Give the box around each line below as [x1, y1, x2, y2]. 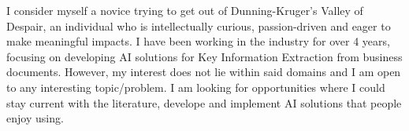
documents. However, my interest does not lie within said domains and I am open [6, 64, 401, 80]
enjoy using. [6, 110, 64, 126]
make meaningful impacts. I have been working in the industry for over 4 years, [6, 33, 390, 49]
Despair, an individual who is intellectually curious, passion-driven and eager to [6, 17, 391, 34]
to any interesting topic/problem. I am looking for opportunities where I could [6, 78, 385, 95]
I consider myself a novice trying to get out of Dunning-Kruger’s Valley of [6, 2, 363, 18]
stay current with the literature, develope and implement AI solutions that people [6, 94, 402, 111]
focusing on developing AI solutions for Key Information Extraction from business [6, 48, 403, 64]
